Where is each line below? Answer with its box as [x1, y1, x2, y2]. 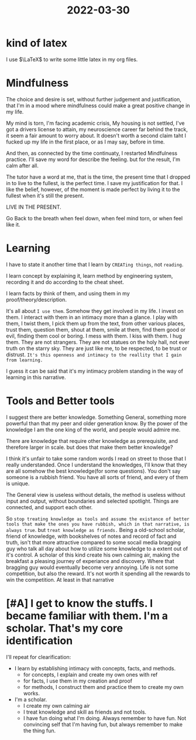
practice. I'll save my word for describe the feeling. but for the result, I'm [6, 156, 180, 163]
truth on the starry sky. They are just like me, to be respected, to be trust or [6, 345, 187, 352]
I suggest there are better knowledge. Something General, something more [6, 414, 187, 421]
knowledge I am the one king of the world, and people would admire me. [6, 426, 181, 433]
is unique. [6, 480, 30, 487]
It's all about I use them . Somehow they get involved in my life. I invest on [6, 307, 184, 314]
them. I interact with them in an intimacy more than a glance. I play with [6, 313, 178, 320]
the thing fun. [23, 727, 56, 734]
